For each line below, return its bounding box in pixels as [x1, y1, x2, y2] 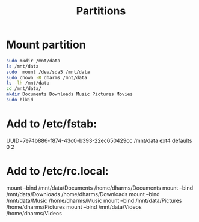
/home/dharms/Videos [6, 209, 62, 217]
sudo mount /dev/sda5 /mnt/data [6, 69, 90, 75]
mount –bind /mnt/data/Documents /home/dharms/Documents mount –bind [6, 184, 194, 191]
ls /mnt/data [6, 63, 39, 70]
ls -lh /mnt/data [6, 80, 50, 86]
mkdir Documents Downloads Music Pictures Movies [6, 91, 133, 97]
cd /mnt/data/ [6, 86, 42, 92]
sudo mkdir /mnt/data [6, 58, 61, 64]
